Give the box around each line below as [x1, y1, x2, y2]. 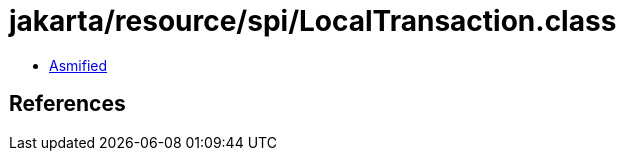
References [9, 91, 126, 117]
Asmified [49, 56, 108, 74]
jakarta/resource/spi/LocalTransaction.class [9, 4, 617, 38]
